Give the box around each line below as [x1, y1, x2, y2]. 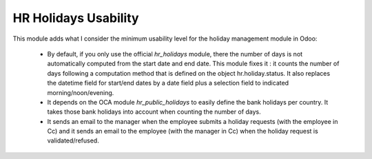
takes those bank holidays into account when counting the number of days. [47, 107, 261, 116]
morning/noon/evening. [47, 88, 114, 96]
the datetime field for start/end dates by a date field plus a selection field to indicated [47, 79, 289, 87]
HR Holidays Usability [12, 10, 139, 25]
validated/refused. [47, 136, 99, 145]
